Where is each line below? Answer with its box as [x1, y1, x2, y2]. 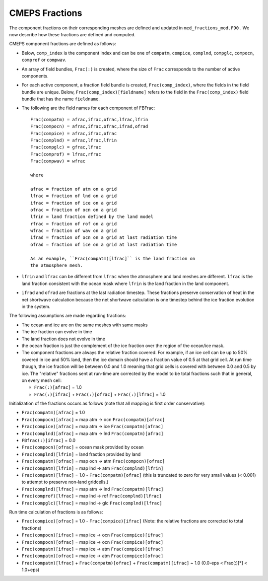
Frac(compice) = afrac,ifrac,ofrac [30, 131, 117, 136]
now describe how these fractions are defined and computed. [9, 31, 136, 37]
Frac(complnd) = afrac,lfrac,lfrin [30, 138, 117, 144]
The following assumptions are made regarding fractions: [9, 313, 127, 319]
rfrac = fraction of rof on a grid [30, 221, 117, 226]
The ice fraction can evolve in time [21, 329, 93, 335]
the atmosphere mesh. [30, 263, 83, 268]
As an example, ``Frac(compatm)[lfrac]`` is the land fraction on [30, 256, 196, 261]
